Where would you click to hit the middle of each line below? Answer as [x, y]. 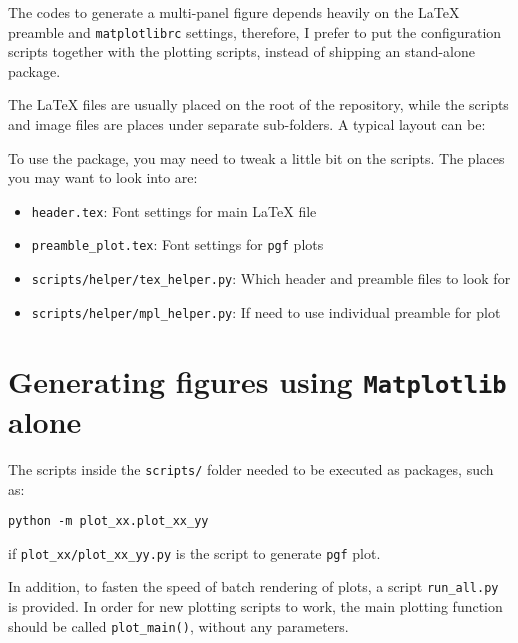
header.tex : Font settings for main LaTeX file [174, 210]
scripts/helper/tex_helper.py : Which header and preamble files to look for [271, 278]
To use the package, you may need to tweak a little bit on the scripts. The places [256, 157]
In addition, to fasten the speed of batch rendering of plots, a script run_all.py [253, 586]
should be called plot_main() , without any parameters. [178, 625]
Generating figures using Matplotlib [257, 380]
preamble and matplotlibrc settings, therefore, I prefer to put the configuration [255, 31]
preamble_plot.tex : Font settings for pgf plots [177, 244]
